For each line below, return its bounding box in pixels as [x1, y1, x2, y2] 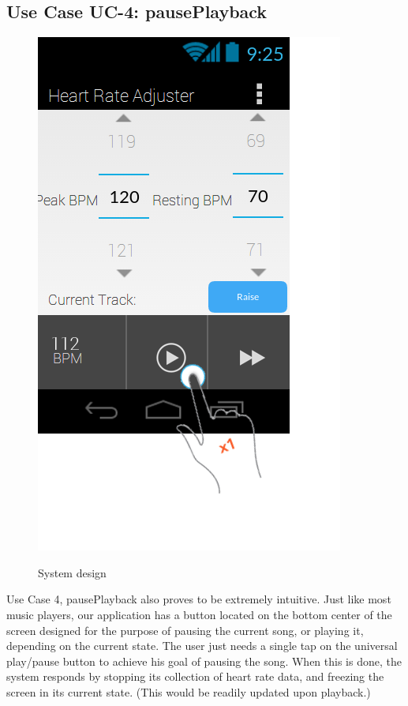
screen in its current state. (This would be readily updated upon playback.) [6, 683, 371, 700]
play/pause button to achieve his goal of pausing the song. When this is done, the [6, 652, 402, 669]
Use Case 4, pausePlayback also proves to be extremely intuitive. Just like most [6, 591, 391, 607]
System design [38, 564, 107, 580]
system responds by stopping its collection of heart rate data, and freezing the [6, 668, 384, 685]
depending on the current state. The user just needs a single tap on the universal [6, 637, 398, 654]
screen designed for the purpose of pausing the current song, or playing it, [6, 622, 364, 638]
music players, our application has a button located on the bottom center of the [6, 606, 392, 622]
